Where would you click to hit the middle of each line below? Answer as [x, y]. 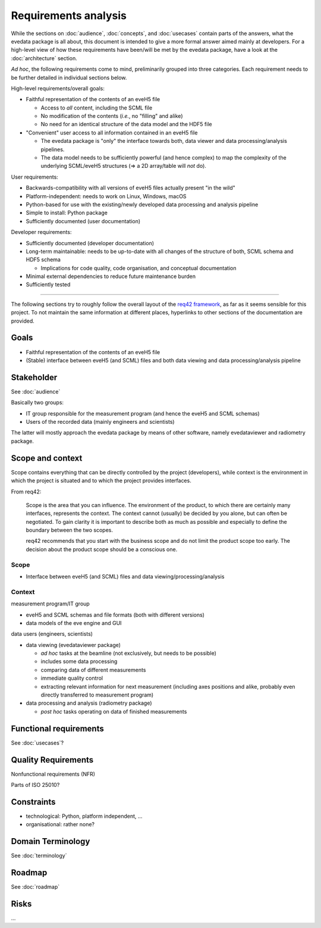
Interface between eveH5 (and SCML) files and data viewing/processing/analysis [125, 576]
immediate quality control [72, 678]
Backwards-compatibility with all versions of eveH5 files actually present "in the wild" [131, 188]
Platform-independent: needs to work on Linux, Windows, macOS [106, 196]
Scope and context [47, 458]
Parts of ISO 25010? [35, 785]
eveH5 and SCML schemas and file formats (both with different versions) [115, 615]
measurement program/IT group [51, 604]
